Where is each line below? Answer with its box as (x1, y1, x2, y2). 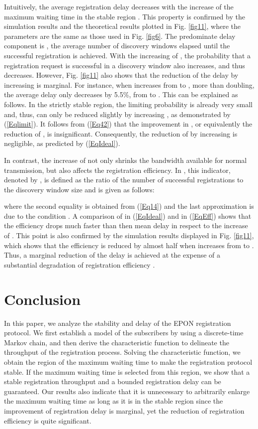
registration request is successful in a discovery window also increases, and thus (4, 60, 245, 70)
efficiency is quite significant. (4, 415, 91, 426)
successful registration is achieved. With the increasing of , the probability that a (4, 50, 251, 60)
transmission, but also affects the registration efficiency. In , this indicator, (4, 164, 231, 175)
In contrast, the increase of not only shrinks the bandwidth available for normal (4, 154, 247, 165)
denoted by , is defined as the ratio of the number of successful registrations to (4, 174, 244, 185)
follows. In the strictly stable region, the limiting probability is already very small (4, 99, 253, 109)
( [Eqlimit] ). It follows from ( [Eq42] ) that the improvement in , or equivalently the (4, 119, 253, 129)
